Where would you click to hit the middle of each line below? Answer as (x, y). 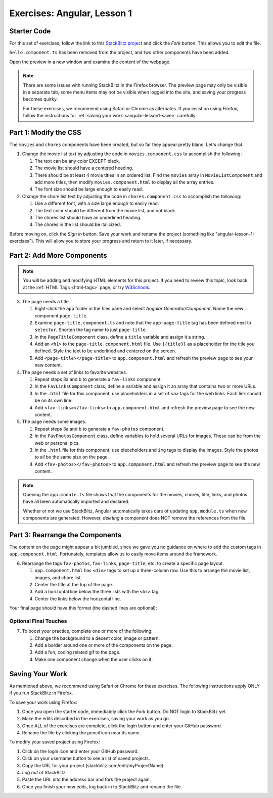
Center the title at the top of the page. (74, 584)
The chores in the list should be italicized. (78, 224)
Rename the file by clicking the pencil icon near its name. (81, 733)
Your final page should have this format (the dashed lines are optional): (83, 608)
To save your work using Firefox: (43, 702)
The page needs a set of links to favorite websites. (75, 372)
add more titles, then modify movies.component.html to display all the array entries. (125, 182)
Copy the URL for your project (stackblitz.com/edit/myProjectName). (94, 765)
